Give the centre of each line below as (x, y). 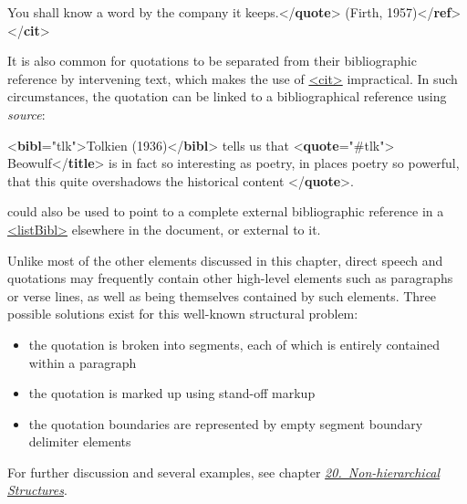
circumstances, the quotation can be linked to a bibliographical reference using (227, 96)
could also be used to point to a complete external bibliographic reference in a (226, 211)
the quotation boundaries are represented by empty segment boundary (226, 423)
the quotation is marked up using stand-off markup (172, 393)
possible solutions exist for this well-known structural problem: (183, 314)
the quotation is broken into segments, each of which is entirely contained (234, 344)
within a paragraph (83, 362)
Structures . (37, 490)
